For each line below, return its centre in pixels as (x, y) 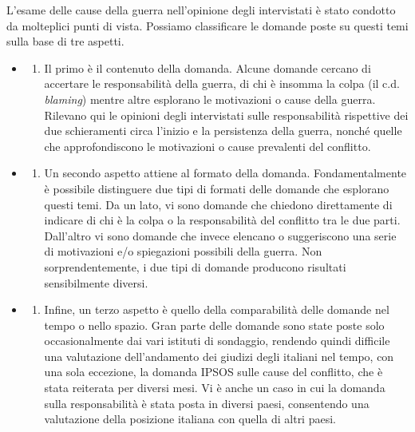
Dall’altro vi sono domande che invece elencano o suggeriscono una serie (220, 235)
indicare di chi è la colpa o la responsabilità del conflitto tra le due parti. (222, 220)
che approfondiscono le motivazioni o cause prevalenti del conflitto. (207, 146)
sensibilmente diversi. (96, 282)
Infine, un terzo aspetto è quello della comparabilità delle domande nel (217, 309)
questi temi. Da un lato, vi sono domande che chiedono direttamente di (218, 204)
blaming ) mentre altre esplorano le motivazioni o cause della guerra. (210, 99)
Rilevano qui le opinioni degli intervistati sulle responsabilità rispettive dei (226, 115)
